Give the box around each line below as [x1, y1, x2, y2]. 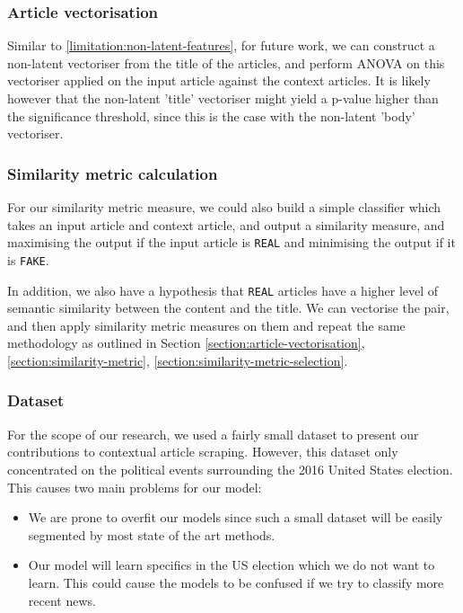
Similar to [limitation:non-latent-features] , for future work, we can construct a [7, 36, 435, 55]
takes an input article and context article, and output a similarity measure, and [7, 215, 445, 234]
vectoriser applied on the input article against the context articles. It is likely [7, 71, 431, 90]
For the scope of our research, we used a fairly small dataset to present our [7, 424, 419, 443]
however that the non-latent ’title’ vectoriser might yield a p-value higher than [7, 89, 439, 107]
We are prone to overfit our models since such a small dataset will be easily [28, 508, 443, 527]
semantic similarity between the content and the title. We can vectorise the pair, [7, 298, 450, 317]
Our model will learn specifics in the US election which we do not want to [28, 555, 435, 574]
